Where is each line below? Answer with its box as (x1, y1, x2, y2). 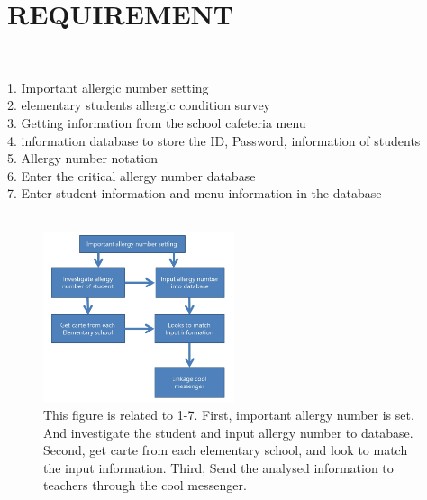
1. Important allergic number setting (7, 77, 209, 96)
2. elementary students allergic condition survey (7, 95, 271, 114)
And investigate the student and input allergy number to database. (43, 423, 413, 441)
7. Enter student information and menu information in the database (7, 184, 382, 203)
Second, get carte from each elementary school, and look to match (43, 441, 408, 459)
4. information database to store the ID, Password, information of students (7, 131, 421, 150)
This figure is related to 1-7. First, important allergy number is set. (43, 405, 414, 423)
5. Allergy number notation (7, 149, 158, 168)
